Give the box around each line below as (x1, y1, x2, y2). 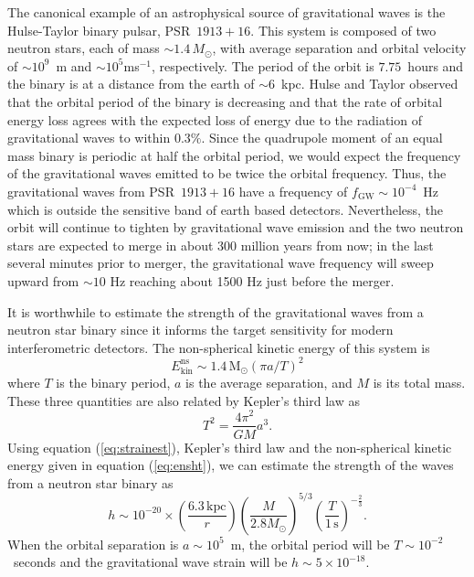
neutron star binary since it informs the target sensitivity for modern (7, 320, 394, 339)
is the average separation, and (185, 373, 353, 392)
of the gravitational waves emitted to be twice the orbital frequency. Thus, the (7, 164, 447, 183)
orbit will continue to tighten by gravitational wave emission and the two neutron (7, 218, 464, 237)
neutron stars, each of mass (7, 38, 160, 58)
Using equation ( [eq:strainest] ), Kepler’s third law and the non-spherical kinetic (7, 437, 452, 456)
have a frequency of (238, 181, 348, 200)
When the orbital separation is (7, 534, 179, 553)
